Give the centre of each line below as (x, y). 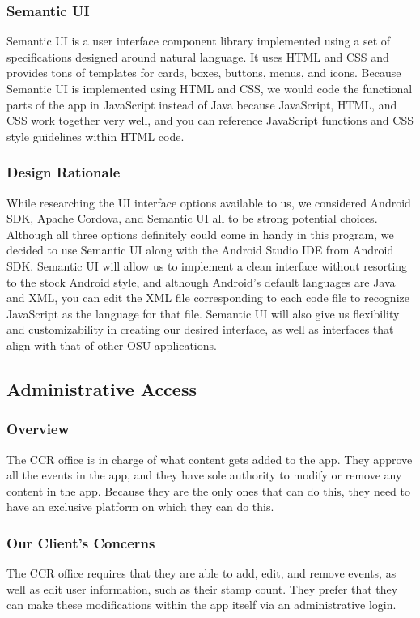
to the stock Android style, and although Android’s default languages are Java (201, 281)
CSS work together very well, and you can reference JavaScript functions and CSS (210, 120)
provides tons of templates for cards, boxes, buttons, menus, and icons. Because (204, 72)
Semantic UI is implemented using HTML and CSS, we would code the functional (210, 88)
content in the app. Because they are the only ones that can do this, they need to (208, 490)
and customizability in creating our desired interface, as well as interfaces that (200, 329)
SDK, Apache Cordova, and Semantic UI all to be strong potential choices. (192, 218)
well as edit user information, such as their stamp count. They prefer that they (202, 588)
